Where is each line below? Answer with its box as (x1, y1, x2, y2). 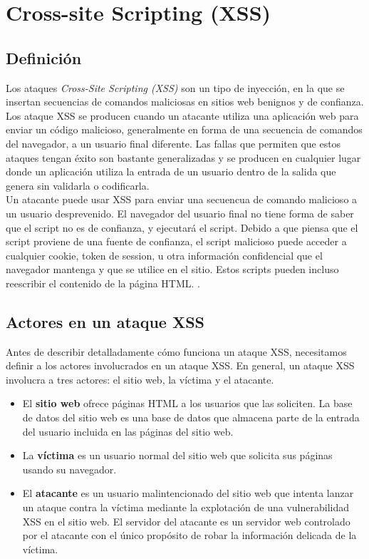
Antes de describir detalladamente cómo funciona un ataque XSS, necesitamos (6, 344, 347, 359)
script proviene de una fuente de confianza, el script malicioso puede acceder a (6, 234, 347, 249)
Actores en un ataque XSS (6, 310, 205, 332)
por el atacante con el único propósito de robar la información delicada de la (22, 528, 357, 543)
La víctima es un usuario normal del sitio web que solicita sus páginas (22, 448, 333, 463)
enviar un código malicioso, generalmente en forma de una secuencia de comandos (6, 122, 363, 137)
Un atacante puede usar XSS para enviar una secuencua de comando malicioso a (6, 192, 358, 207)
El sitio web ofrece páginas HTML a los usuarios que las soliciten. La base (22, 396, 353, 411)
